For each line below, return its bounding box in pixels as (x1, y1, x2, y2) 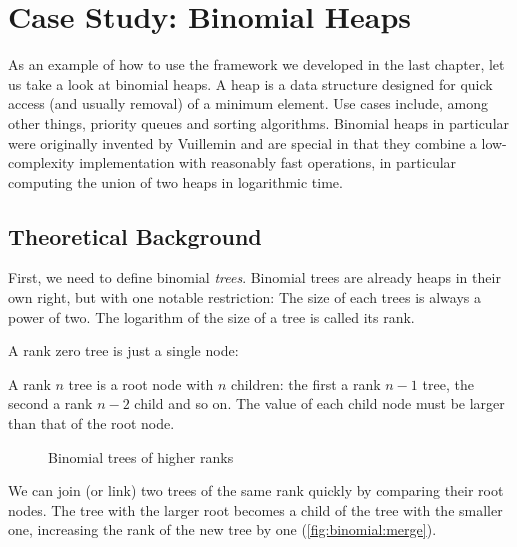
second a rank (8, 393, 93, 414)
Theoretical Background (8, 220, 262, 251)
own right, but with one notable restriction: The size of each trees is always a (8, 287, 481, 308)
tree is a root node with (68, 373, 214, 394)
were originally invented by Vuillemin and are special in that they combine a (8, 132, 477, 153)
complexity (8, 152, 75, 173)
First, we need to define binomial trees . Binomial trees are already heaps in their (8, 267, 501, 288)
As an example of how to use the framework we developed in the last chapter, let (8, 54, 505, 75)
